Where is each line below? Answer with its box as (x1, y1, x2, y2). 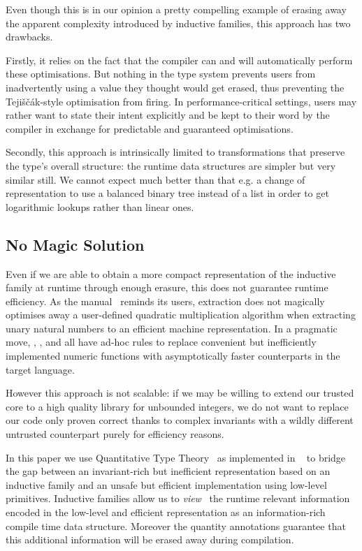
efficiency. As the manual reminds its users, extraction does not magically (6, 293, 325, 308)
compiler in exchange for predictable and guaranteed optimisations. (6, 121, 294, 135)
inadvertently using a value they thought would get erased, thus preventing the (6, 80, 345, 94)
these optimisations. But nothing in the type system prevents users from (6, 66, 316, 81)
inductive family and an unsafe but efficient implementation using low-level (6, 477, 327, 492)
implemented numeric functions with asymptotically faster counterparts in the (6, 348, 340, 363)
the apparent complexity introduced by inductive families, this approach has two (6, 15, 351, 30)
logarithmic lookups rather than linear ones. (6, 199, 194, 214)
